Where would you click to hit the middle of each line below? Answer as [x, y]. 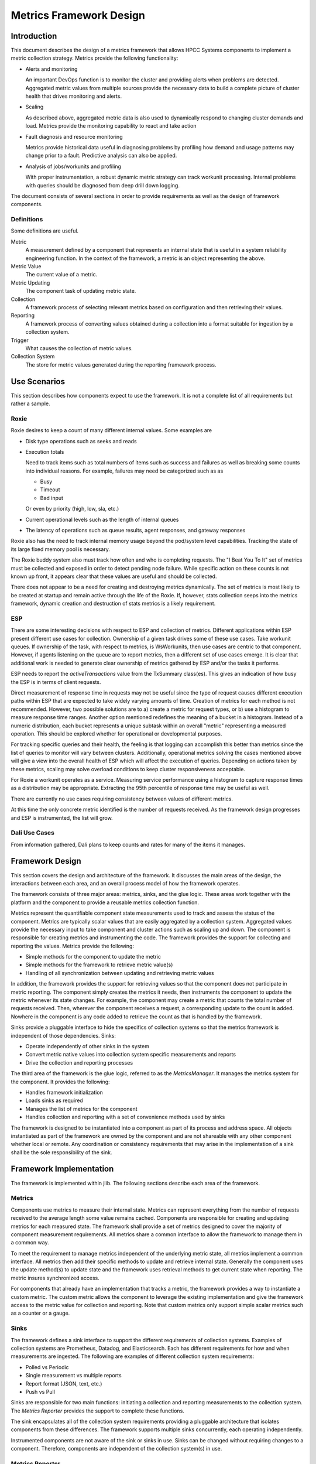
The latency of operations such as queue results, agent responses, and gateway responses [135, 531]
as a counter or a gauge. [40, 1313]
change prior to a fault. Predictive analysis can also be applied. [101, 156]
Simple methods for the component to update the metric [93, 957]
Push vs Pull [40, 1391]
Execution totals [45, 451]
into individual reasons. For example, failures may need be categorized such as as [124, 471]
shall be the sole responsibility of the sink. [61, 1152]
